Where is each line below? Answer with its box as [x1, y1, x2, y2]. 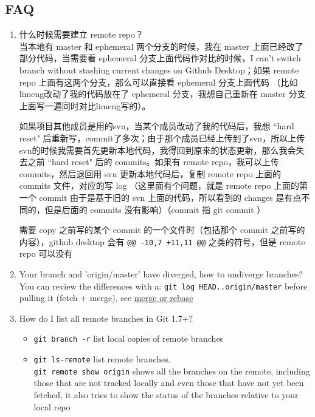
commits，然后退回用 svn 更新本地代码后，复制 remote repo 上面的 [19, 167, 282, 180]
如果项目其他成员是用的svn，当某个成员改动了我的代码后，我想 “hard [19, 120, 294, 132]
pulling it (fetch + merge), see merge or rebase [19, 291, 193, 304]
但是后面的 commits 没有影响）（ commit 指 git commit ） [44, 203, 266, 215]
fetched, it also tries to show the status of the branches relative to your [33, 388, 299, 401]
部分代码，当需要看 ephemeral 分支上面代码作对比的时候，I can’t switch [19, 52, 301, 64]
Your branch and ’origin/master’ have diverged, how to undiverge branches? [19, 267, 303, 280]
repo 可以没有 [19, 247, 73, 260]
